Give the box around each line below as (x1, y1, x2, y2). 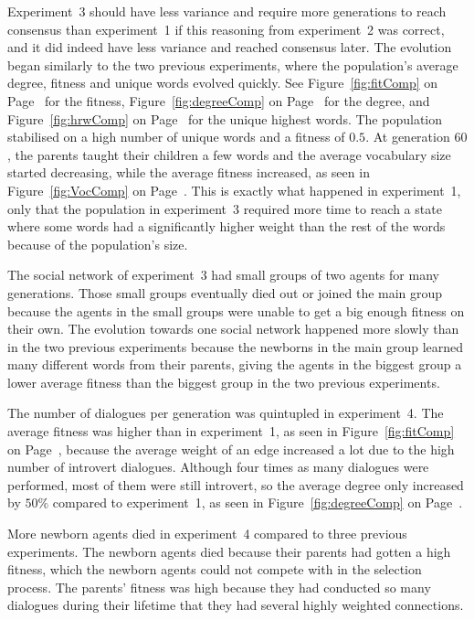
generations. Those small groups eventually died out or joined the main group (7, 283, 443, 302)
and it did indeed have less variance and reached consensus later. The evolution (7, 37, 452, 57)
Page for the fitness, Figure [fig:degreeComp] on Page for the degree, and (7, 91, 430, 110)
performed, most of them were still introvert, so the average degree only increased (7, 475, 464, 494)
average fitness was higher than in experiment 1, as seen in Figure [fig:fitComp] (7, 422, 455, 441)
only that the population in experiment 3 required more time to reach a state (7, 198, 442, 218)
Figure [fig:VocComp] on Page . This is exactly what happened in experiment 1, (7, 180, 461, 199)
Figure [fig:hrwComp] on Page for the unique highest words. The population (7, 109, 443, 128)
